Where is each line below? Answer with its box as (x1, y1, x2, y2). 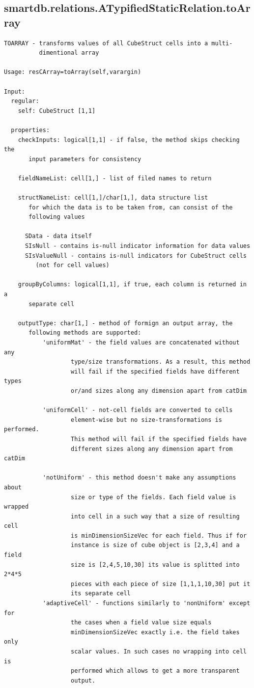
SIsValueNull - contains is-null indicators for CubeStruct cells (25, 252, 247, 259)
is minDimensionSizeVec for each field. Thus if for (71, 532, 247, 539)
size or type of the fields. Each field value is (71, 493, 236, 501)
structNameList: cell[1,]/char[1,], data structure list (18, 194, 208, 202)
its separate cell (71, 590, 131, 597)
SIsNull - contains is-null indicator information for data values (25, 242, 251, 250)
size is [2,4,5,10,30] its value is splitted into (71, 561, 240, 568)
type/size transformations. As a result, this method (71, 358, 251, 366)
